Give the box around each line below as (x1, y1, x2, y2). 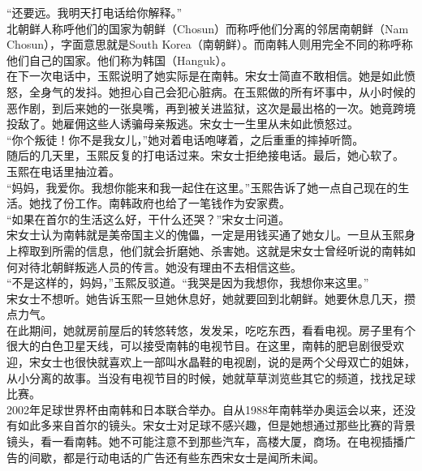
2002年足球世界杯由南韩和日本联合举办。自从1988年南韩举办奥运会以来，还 (6, 400, 404, 417)
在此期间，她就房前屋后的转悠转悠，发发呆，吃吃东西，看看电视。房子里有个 (6, 321, 416, 338)
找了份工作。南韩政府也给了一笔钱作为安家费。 (40, 195, 291, 212)
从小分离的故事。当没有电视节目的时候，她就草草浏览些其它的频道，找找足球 (6, 369, 416, 386)
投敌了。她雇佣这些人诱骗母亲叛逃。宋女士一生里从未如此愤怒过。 (6, 115, 359, 132)
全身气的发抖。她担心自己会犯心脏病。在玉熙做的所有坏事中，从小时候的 (28, 83, 416, 100)
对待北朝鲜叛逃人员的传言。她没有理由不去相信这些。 (17, 258, 302, 275)
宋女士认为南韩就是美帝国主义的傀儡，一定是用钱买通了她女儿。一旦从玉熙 (6, 226, 404, 243)
